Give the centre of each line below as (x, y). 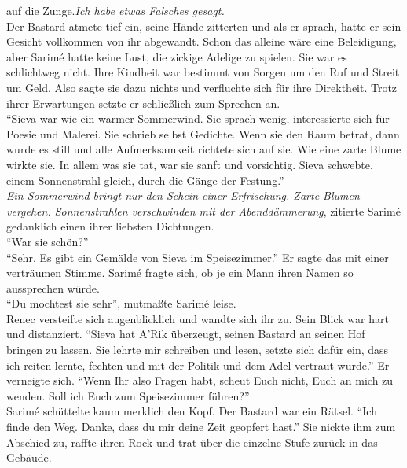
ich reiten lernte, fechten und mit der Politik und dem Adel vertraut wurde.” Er (198, 365)
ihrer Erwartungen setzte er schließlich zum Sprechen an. (143, 103)
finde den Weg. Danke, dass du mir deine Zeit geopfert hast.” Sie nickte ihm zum (201, 427)
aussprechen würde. (53, 287)
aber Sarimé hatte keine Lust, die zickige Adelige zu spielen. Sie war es (177, 56)
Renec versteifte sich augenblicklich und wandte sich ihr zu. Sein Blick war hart (198, 318)
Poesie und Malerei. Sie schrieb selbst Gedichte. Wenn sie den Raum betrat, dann (203, 133)
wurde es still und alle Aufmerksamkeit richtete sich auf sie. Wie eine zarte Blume (204, 149)
